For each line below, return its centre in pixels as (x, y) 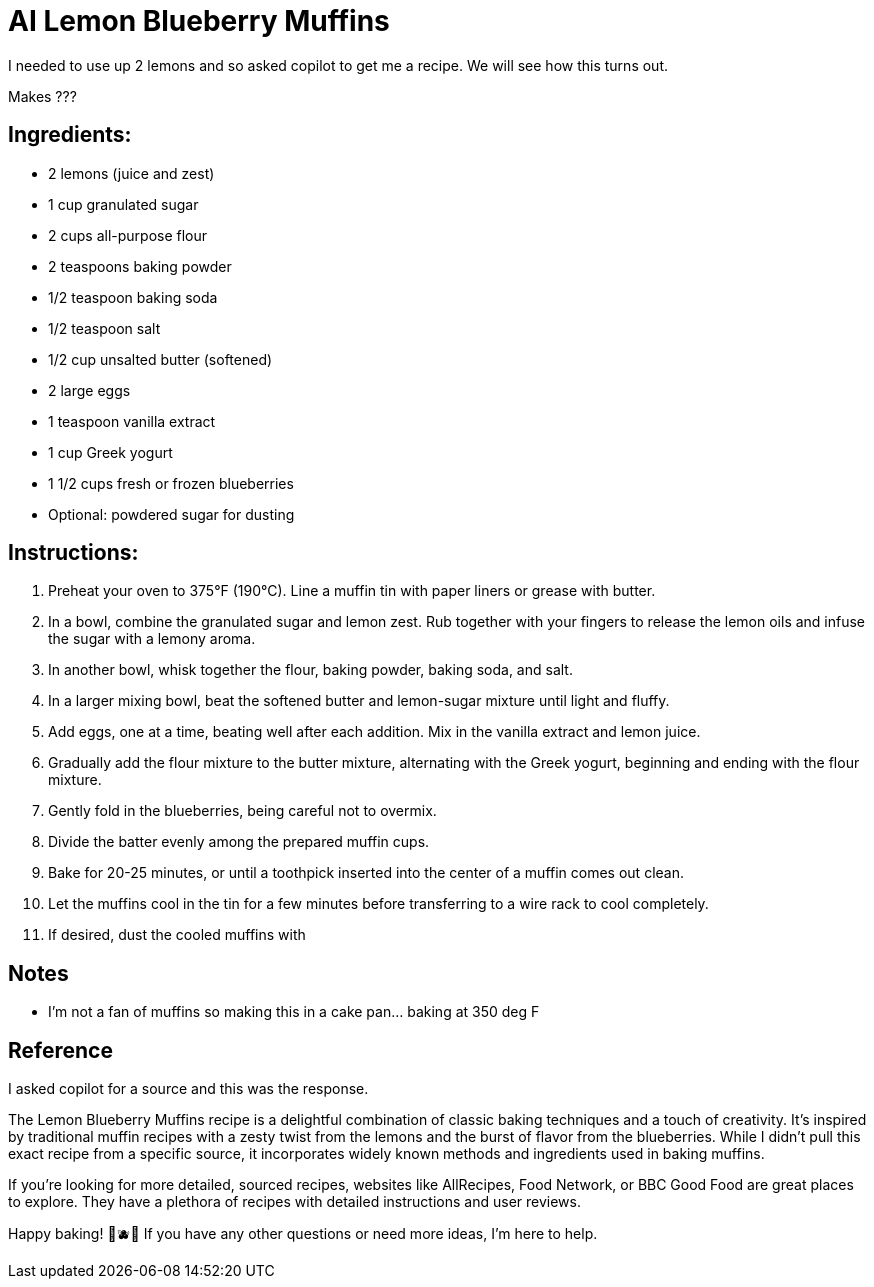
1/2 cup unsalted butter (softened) (160, 359)
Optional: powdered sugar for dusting (171, 514)
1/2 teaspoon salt (104, 328)
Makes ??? (42, 96)
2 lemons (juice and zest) (131, 173)
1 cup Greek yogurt (110, 452)
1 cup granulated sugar (123, 204)
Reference (60, 1050)
